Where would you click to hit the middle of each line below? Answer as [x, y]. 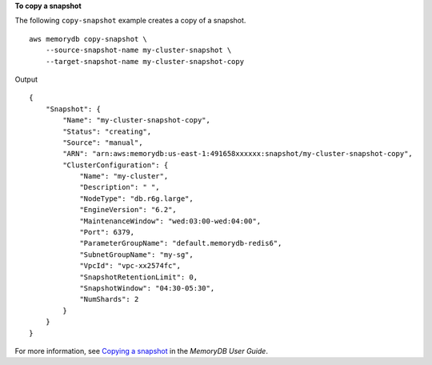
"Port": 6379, [107, 233]
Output [26, 79]
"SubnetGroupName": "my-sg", [136, 255]
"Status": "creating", [107, 131]
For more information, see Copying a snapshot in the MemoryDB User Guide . [141, 351]
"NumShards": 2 [109, 299]
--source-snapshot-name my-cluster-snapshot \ [138, 50]
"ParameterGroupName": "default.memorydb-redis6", [181, 243]
